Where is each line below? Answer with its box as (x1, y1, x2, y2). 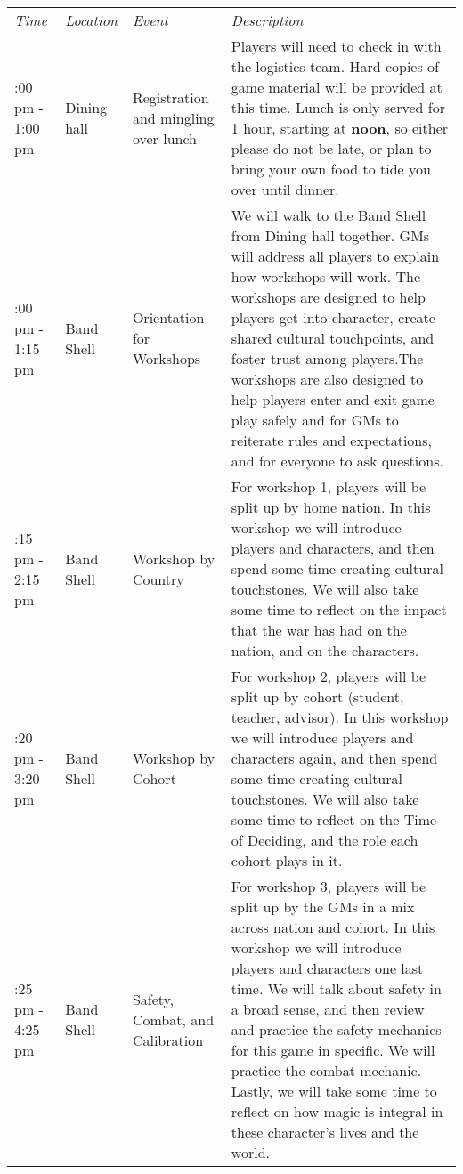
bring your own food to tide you (231, 158, 431, 179)
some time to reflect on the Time (231, 809, 437, 830)
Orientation (132, 307, 205, 328)
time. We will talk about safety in (231, 978, 442, 999)
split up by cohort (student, (231, 686, 404, 707)
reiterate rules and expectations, (231, 430, 433, 450)
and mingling (132, 107, 215, 128)
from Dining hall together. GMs (231, 225, 430, 246)
